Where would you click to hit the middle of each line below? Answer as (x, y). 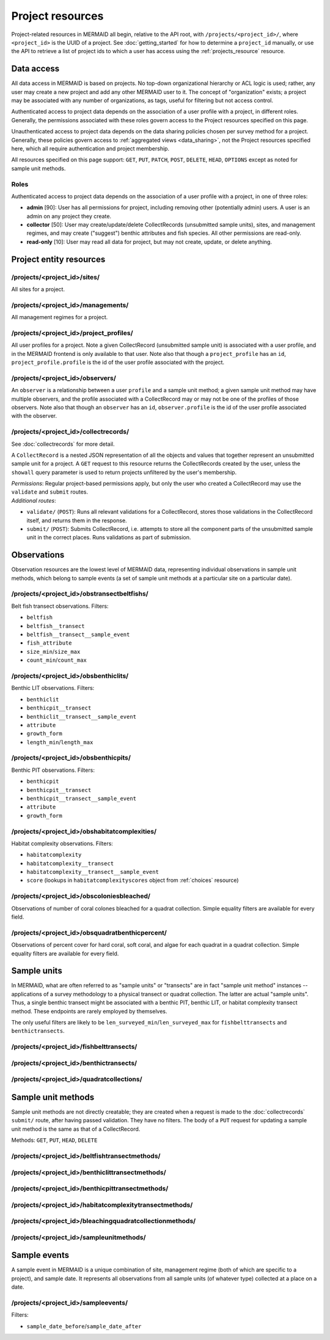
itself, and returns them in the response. (77, 520)
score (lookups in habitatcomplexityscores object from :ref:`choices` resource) (133, 880)
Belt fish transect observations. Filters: (60, 606)
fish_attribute (50, 643)
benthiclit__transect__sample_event (82, 716)
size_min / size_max (53, 651)
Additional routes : (34, 500)
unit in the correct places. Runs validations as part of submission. (109, 538)
